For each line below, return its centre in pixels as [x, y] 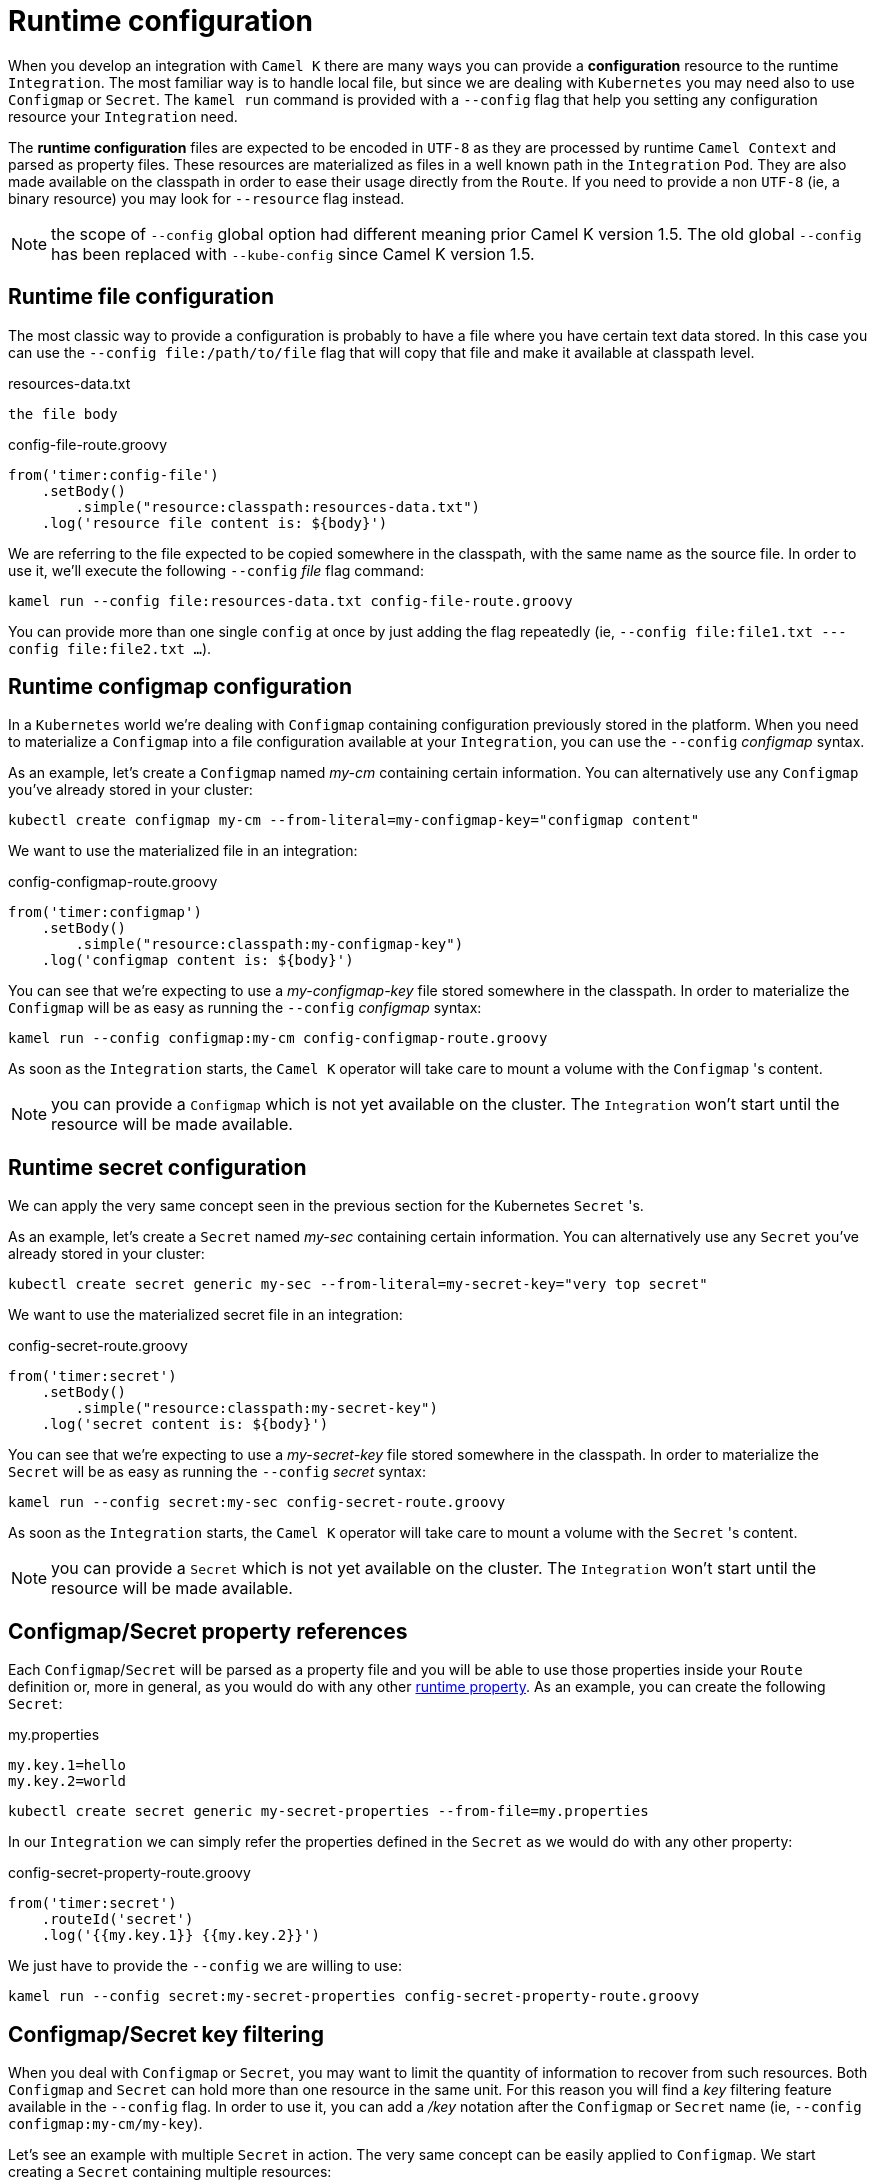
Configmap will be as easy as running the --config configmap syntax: [245, 1008]
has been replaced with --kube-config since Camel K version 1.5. [293, 253]
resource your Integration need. [123, 116]
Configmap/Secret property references [208, 1631]
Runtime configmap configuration [180, 687]
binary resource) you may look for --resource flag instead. [206, 198]
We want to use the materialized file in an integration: [183, 851]
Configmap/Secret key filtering [166, 2034]
